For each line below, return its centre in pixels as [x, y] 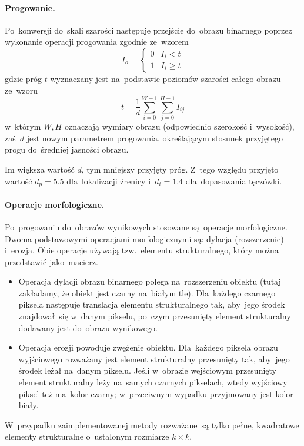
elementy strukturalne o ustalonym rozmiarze [87, 436]
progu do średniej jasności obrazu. [67, 149]
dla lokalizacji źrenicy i [109, 181]
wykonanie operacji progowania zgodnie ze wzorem [97, 42]
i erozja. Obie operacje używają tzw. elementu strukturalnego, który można [142, 250]
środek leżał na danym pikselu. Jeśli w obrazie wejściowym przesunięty [147, 370]
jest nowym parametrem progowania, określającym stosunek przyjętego [155, 138]
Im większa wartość [40, 169]
